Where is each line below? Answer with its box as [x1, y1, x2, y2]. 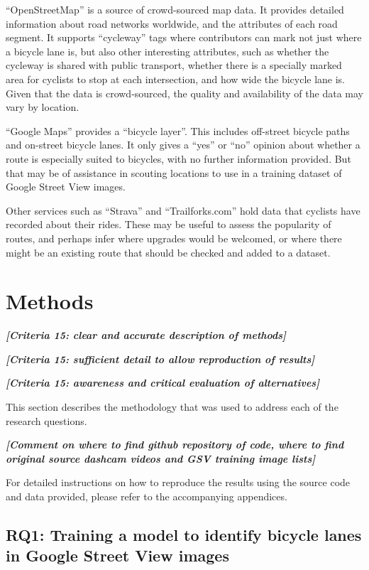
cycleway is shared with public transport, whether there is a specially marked [6, 58, 342, 72]
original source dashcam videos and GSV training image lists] [6, 451, 316, 466]
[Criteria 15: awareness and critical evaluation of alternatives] [6, 375, 320, 390]
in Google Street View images [6, 544, 229, 566]
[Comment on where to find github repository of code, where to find [6, 437, 344, 452]
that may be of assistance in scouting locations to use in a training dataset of [6, 165, 342, 180]
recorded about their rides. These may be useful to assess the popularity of [6, 217, 331, 232]
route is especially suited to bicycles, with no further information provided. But [6, 151, 351, 166]
